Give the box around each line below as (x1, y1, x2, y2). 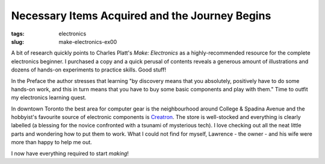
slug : (11, 38, 24, 45)
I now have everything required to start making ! (11, 150, 129, 157)
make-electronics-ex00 (58, 38, 117, 45)
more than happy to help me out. (11, 139, 93, 146)
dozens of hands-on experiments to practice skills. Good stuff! (11, 66, 167, 73)
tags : (11, 30, 25, 37)
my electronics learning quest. (11, 94, 87, 102)
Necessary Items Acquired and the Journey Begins (11, 9, 271, 22)
